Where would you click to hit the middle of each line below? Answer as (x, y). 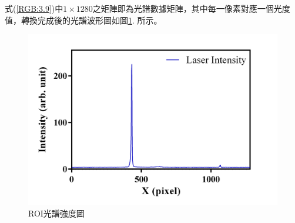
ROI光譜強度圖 (56, 213)
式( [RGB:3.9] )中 (34, 8)
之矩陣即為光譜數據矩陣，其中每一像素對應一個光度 (191, 8)
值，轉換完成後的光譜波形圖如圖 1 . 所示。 (83, 20)
